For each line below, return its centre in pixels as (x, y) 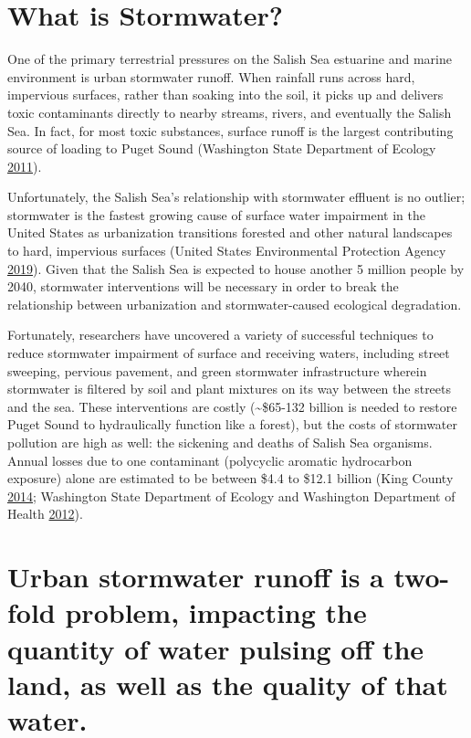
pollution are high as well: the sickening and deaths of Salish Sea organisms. (220, 442)
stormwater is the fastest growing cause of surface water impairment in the (216, 214)
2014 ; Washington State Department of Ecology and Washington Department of (231, 496)
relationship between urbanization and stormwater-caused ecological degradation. (235, 304)
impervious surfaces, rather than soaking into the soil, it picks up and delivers (225, 95)
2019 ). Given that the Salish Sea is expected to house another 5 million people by (236, 268)
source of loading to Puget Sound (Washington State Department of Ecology (222, 148)
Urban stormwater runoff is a (196, 577)
